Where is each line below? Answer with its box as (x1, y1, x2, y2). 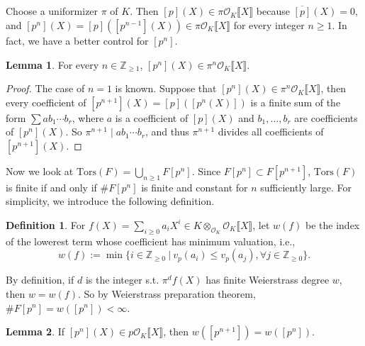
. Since (191, 163, 221, 178)
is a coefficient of (115, 110, 189, 125)
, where (72, 110, 104, 125)
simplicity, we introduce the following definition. (6, 194, 215, 208)
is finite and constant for (141, 179, 248, 194)
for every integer (233, 17, 305, 32)
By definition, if (6, 272, 74, 287)
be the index (305, 217, 360, 232)
